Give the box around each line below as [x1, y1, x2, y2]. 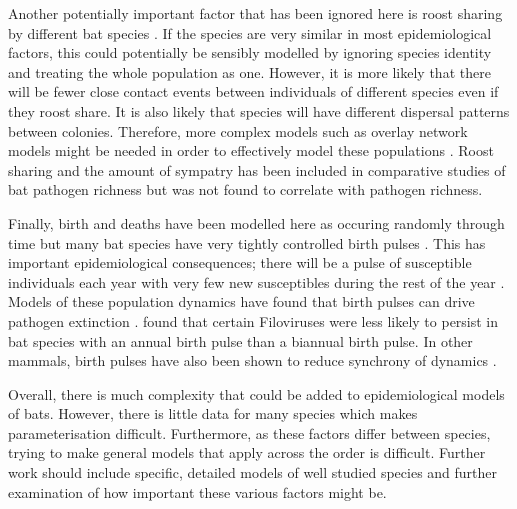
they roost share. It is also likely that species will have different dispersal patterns [8, 100, 510, 121]
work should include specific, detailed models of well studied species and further [8, 462, 498, 483]
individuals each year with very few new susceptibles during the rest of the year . [8, 271, 505, 292]
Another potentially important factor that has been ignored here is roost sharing [8, 3, 503, 23]
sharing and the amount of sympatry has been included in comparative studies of [8, 159, 506, 180]
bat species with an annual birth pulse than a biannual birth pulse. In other [8, 330, 473, 351]
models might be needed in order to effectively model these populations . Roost [8, 140, 494, 161]
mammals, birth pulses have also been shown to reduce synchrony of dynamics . [8, 350, 497, 371]
